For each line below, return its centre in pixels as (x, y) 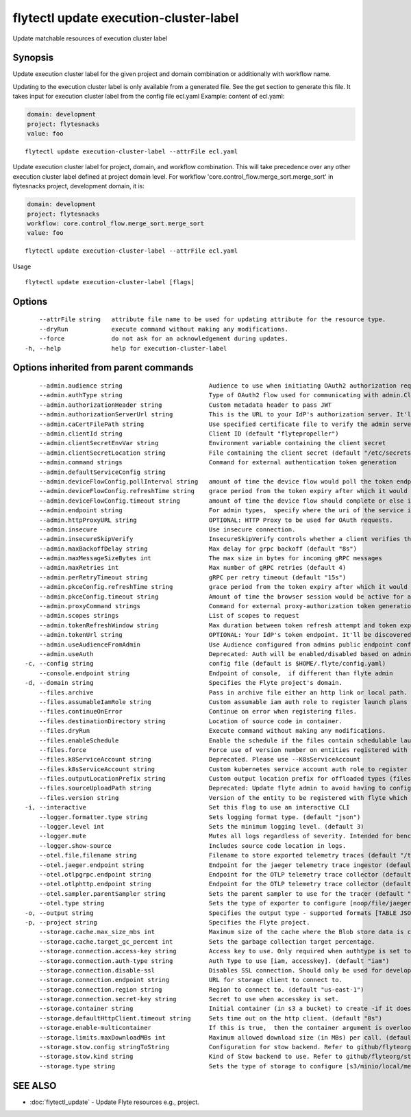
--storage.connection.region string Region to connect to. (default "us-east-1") (201, 989)
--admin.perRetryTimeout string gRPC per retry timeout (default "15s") (192, 577)
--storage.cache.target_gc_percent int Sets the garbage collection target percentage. (207, 941)
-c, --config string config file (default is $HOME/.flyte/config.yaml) (206, 664)
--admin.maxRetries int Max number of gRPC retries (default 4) (192, 568)
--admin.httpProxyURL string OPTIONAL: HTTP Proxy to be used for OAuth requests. (216, 520)
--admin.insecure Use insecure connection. (167, 529)
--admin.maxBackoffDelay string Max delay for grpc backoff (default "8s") (198, 549)
